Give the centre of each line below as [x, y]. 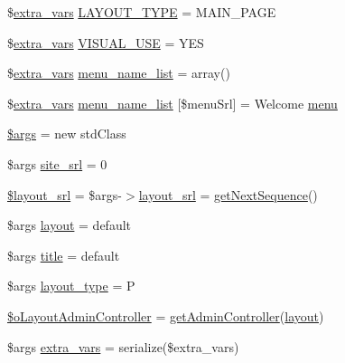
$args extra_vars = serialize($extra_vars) [123, 346]
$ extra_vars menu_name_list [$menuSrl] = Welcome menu [172, 103]
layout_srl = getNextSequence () [228, 194]
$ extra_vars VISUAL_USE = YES [106, 42]
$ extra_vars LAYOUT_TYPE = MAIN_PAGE [142, 12]
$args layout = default [70, 225]
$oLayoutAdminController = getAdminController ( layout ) [166, 315]
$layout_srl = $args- [65, 194]
